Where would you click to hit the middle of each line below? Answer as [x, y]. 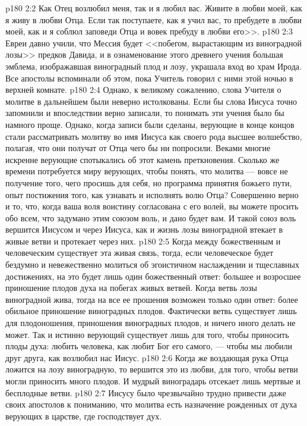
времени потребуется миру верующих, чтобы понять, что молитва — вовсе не [147, 171]
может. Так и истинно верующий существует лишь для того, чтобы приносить [147, 334]
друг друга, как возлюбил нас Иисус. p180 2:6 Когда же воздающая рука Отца [147, 357]
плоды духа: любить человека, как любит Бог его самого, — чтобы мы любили [149, 346]
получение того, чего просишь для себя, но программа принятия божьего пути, [149, 182]
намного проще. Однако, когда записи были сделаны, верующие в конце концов [150, 124]
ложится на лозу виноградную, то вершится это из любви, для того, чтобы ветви [152, 369]
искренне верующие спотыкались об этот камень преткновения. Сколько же [143, 159]
